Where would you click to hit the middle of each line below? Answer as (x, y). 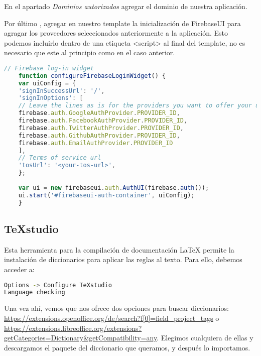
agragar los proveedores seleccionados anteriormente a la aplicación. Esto (116, 33)
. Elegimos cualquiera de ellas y (205, 338)
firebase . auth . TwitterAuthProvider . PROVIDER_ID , (101, 128)
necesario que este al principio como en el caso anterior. (90, 52)
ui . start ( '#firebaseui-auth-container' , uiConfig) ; (106, 195)
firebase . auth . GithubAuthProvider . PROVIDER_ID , (99, 135)
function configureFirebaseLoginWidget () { (92, 76)
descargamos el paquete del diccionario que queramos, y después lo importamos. (127, 347)
